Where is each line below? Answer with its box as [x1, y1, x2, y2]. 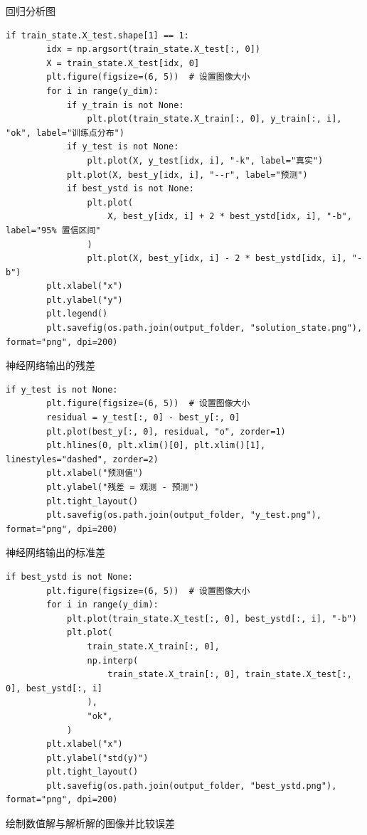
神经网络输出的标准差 [6, 545, 105, 560]
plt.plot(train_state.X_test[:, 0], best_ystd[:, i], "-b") [66, 613, 357, 624]
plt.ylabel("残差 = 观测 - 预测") [46, 482, 199, 492]
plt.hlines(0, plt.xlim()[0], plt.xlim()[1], [46, 440, 266, 451]
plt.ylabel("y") [46, 294, 123, 305]
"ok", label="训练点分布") [6, 127, 124, 138]
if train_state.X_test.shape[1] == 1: [6, 30, 189, 41]
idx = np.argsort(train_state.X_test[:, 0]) [46, 44, 260, 55]
